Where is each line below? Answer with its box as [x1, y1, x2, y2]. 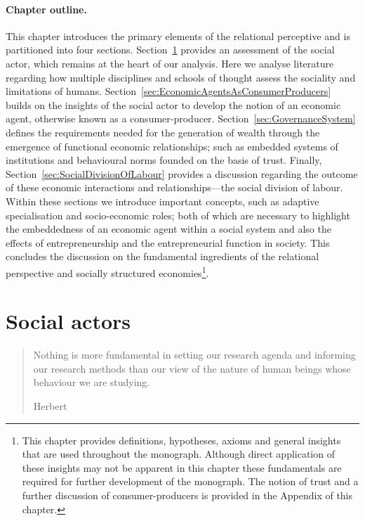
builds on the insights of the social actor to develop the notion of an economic [6, 97, 341, 112]
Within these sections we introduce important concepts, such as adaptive [6, 193, 319, 208]
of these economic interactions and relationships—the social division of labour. [6, 180, 343, 195]
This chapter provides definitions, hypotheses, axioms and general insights [22, 432, 341, 447]
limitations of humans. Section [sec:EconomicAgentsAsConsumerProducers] [6, 84, 331, 98]
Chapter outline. [6, 1, 87, 16]
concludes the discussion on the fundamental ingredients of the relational [6, 249, 319, 264]
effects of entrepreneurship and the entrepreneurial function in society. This [6, 235, 330, 250]
